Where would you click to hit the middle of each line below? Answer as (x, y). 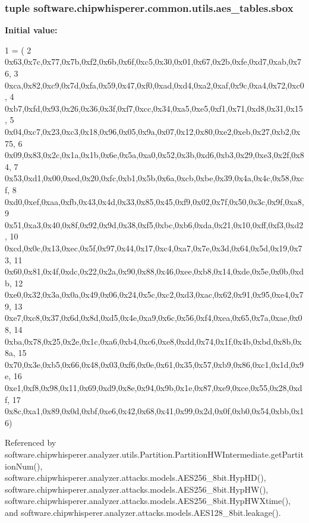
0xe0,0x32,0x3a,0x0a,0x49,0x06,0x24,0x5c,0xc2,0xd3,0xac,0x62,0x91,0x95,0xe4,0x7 (154, 294)
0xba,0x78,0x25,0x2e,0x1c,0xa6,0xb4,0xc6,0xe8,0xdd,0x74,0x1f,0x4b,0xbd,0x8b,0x (153, 341)
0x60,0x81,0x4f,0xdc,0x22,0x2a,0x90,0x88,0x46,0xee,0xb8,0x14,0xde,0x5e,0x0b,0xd (154, 271)
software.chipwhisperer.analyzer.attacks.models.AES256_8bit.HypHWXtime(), (148, 501)
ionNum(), (24, 466)
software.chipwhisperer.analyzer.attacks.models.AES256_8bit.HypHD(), (135, 478)
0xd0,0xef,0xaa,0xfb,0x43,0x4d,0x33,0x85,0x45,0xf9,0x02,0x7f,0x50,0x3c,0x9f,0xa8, (154, 201)
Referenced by (31, 442)
